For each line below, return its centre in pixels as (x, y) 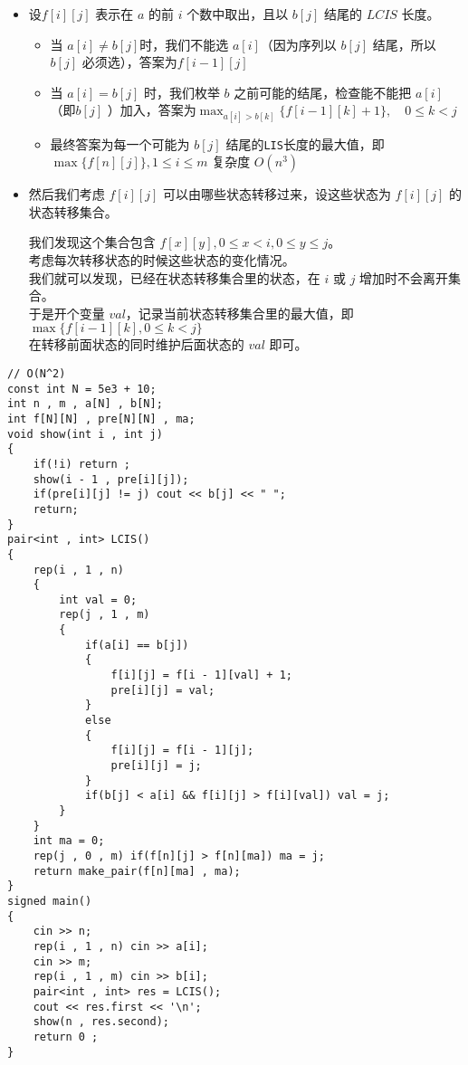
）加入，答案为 (152, 110)
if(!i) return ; (82, 464)
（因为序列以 (298, 44)
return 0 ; (66, 1036)
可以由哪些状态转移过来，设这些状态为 (277, 194)
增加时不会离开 (404, 277)
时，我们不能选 (184, 44)
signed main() (50, 901)
